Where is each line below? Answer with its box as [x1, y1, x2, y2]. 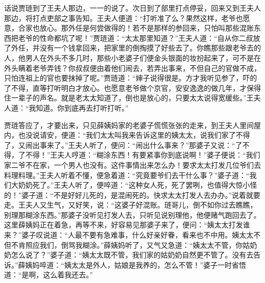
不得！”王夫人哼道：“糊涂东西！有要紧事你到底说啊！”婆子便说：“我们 [25, 149, 260, 160]
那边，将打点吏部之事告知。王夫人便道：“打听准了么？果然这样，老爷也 [4, 12, 243, 23]
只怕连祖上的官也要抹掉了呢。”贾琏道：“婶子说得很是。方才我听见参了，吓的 [4, 72, 257, 83]
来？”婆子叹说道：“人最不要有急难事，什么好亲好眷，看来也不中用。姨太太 [4, 229, 254, 240]
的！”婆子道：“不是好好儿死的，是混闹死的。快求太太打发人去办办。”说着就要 [4, 189, 260, 200]
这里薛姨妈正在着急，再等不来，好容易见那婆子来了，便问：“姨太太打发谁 [4, 219, 250, 230]
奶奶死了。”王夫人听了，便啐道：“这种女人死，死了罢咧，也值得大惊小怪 [18, 179, 257, 190]
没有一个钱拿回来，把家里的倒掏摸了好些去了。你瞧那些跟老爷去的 [39, 42, 261, 53]
